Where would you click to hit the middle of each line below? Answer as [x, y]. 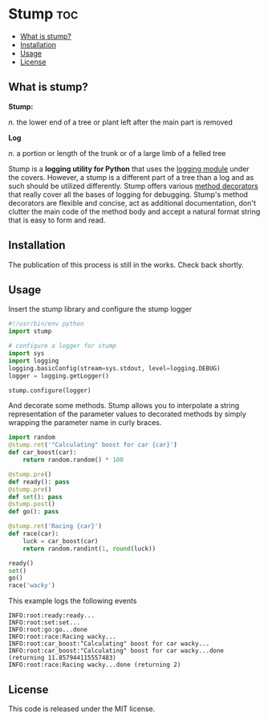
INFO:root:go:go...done [48, 630]
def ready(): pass [39, 482]
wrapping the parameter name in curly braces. [85, 423]
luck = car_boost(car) [61, 541]
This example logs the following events [73, 601]
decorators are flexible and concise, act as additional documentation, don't [132, 202]
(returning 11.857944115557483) [62, 658]
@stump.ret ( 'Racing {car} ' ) [55, 526]
